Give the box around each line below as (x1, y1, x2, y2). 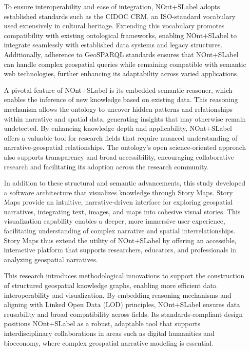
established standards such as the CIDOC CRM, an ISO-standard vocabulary (4, 11, 236, 21)
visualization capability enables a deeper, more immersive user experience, (4, 216, 225, 226)
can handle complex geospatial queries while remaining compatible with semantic (4, 59, 246, 69)
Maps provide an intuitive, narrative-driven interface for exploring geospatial (4, 197, 233, 207)
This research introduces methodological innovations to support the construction (4, 270, 245, 281)
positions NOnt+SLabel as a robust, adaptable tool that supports (4, 318, 200, 329)
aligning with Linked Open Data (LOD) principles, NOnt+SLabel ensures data (4, 299, 240, 310)
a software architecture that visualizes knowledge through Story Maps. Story (4, 187, 233, 197)
